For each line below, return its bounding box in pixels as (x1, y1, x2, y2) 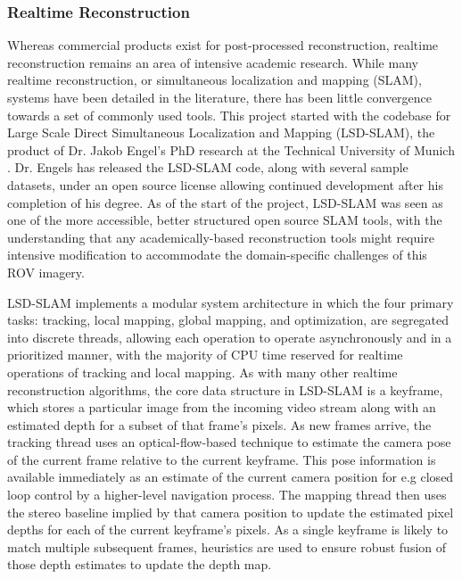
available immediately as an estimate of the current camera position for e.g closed (7, 467, 454, 486)
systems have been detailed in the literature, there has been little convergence (7, 88, 433, 106)
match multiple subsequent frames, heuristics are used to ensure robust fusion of (7, 537, 447, 556)
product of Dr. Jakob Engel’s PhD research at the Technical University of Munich (7, 140, 455, 159)
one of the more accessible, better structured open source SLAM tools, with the (7, 211, 442, 229)
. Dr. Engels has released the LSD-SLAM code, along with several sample (7, 158, 408, 177)
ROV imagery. (7, 262, 85, 281)
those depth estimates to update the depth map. (7, 555, 272, 574)
